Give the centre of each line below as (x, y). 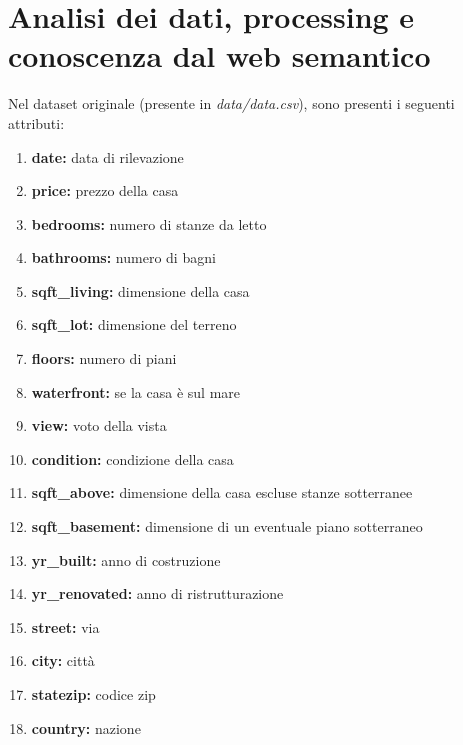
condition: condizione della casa (132, 458)
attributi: (36, 122)
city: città (63, 660)
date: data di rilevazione (107, 156)
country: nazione (86, 727)
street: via (65, 626)
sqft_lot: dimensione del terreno (134, 324)
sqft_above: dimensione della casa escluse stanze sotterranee (222, 492)
